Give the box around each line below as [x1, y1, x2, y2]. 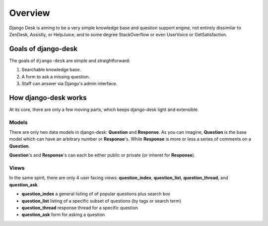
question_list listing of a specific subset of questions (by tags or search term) [21, 198, 181, 204]
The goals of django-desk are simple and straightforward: [9, 57, 131, 63]
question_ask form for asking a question [21, 212, 105, 218]
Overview [9, 7, 50, 18]
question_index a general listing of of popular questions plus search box [21, 191, 171, 197]
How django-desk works [9, 93, 87, 102]
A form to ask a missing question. [21, 73, 90, 79]
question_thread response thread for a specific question [21, 205, 138, 211]
